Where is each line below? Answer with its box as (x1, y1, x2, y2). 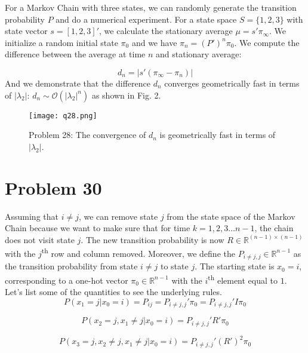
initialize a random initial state (5, 36, 118, 48)
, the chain (254, 222, 294, 234)
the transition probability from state (5, 260, 138, 272)
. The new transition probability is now (81, 233, 224, 245)
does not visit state (5, 233, 75, 245)
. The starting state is (195, 260, 275, 272)
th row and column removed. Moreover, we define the (41, 245, 235, 259)
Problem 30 (5, 175, 102, 199)
